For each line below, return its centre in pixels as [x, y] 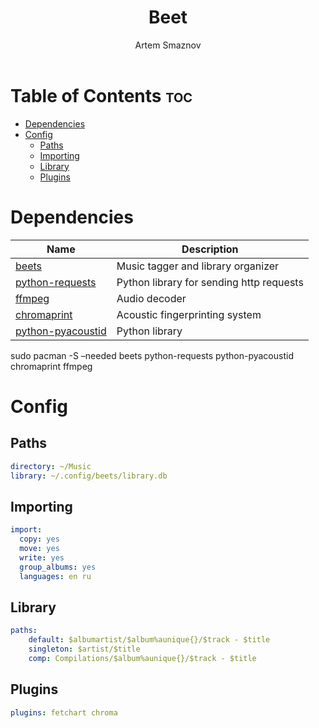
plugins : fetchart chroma [64, 712]
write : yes [42, 557]
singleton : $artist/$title [84, 649]
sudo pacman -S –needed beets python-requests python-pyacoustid [152, 355]
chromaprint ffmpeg [51, 366]
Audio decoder [151, 298]
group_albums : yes [58, 567]
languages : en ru [55, 576]
